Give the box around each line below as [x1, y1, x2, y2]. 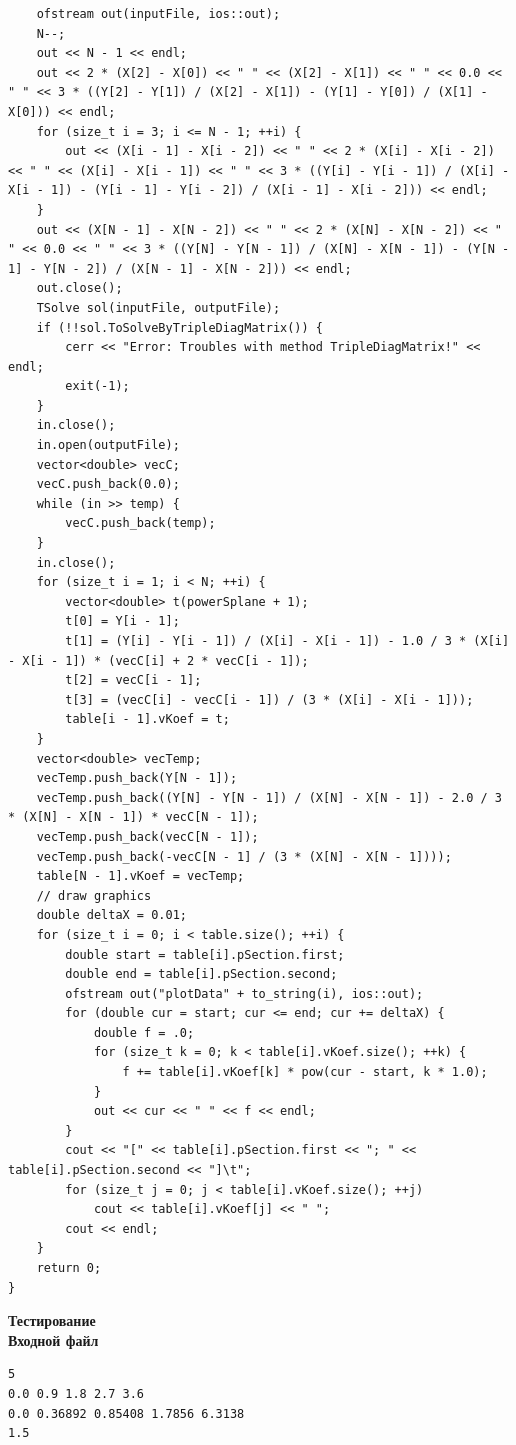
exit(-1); [65, 379, 130, 394]
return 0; [36, 1261, 102, 1275]
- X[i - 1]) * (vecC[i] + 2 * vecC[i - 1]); [8, 653, 309, 668]
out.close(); [36, 281, 123, 296]
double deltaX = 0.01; [36, 908, 187, 923]
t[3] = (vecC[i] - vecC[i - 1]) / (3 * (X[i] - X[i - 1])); [65, 692, 474, 707]
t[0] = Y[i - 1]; [65, 614, 180, 629]
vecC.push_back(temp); [65, 516, 216, 531]
